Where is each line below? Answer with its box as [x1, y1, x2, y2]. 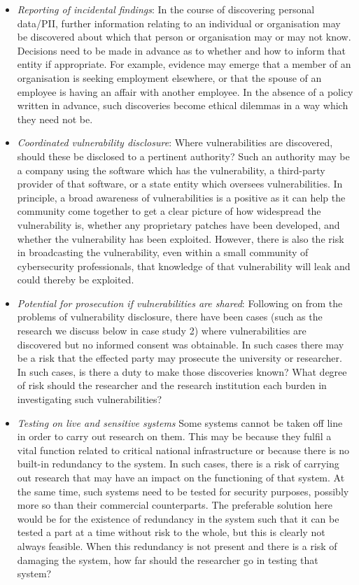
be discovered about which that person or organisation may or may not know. [17, 29, 351, 44]
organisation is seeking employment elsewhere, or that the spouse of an [17, 70, 322, 85]
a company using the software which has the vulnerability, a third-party [17, 162, 325, 177]
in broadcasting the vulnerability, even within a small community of [17, 245, 309, 260]
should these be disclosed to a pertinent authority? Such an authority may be [17, 148, 350, 163]
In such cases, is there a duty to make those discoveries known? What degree [17, 364, 347, 379]
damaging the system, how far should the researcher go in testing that [17, 552, 318, 567]
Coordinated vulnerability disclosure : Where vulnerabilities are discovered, [17, 135, 333, 150]
